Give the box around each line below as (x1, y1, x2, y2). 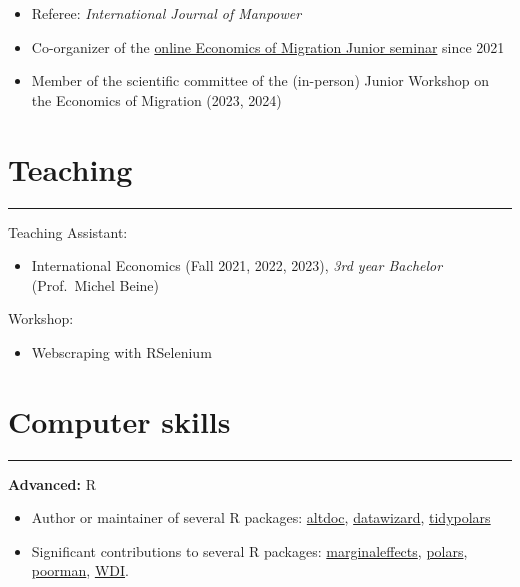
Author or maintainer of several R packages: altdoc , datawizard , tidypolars (31, 507, 491, 528)
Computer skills (8, 400, 231, 441)
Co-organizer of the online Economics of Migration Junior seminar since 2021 (31, 36, 505, 57)
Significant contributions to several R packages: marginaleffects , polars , (31, 540, 468, 561)
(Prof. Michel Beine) (31, 274, 160, 295)
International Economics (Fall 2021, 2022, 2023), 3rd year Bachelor (31, 255, 443, 276)
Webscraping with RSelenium (31, 341, 212, 362)
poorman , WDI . (31, 560, 129, 581)
